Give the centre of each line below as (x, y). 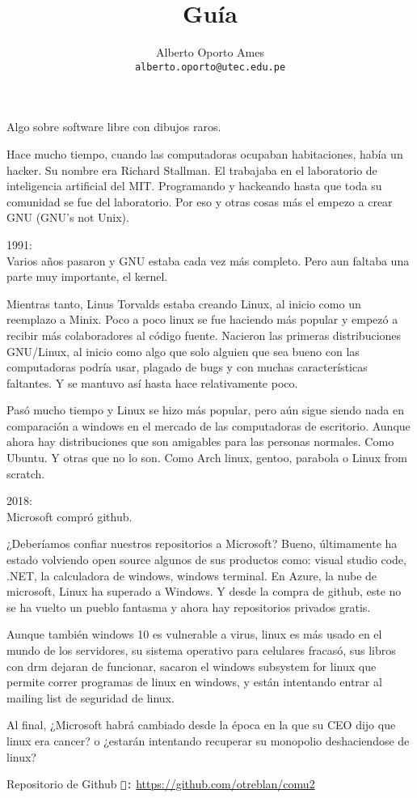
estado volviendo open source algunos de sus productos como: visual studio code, (206, 560)
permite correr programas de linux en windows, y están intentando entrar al (194, 682)
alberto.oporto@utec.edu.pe (210, 67)
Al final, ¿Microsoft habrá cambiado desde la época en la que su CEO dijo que (201, 725)
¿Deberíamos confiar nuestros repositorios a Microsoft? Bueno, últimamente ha (202, 543)
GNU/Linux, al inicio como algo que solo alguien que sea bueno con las (183, 351)
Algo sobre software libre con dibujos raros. (114, 127)
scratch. (26, 473)
